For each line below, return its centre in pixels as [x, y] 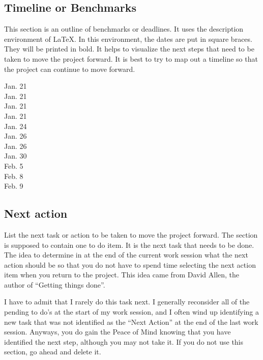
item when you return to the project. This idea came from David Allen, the [122, 275]
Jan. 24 [16, 126]
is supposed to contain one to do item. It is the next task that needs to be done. [129, 245]
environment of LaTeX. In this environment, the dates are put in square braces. [128, 38]
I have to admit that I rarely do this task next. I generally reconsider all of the [127, 302]
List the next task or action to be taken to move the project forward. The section [131, 234]
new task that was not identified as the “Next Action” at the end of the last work [131, 322]
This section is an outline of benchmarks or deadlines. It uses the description [124, 29]
